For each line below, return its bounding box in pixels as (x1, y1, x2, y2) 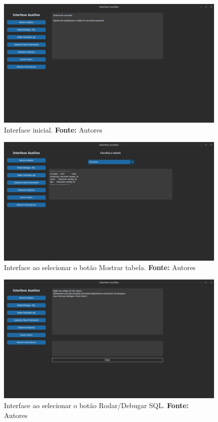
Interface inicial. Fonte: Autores (4, 124, 103, 135)
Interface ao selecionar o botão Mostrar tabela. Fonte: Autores (4, 262, 196, 273)
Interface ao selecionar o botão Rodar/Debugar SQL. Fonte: (4, 400, 189, 410)
